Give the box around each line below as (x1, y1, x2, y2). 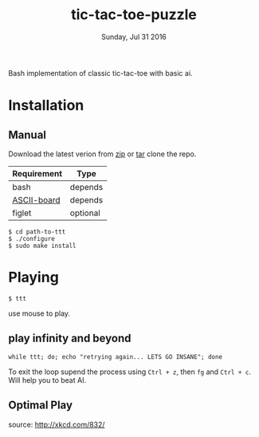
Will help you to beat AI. (8, 375, 86, 384)
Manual (8, 128, 46, 141)
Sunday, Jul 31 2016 (100, 32, 167, 41)
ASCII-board (12, 194, 61, 205)
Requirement (12, 167, 62, 179)
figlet (12, 207, 32, 218)
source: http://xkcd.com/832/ (8, 419, 105, 429)
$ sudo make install (8, 242, 77, 250)
